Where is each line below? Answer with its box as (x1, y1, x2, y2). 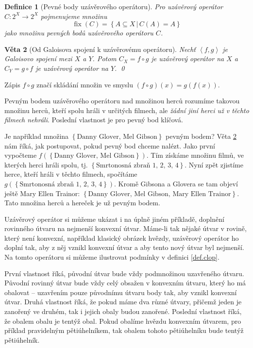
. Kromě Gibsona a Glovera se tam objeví (114, 178, 238, 188)
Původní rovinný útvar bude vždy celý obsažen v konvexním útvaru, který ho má (4, 278, 246, 288)
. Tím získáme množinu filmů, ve (146, 150, 244, 160)
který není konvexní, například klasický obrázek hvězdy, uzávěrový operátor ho (4, 232, 239, 243)
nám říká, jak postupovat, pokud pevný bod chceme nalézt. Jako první (4, 140, 216, 150)
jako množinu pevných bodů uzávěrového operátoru (4, 28, 153, 38)
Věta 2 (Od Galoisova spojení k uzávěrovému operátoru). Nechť (4, 44, 196, 54)
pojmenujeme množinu (40, 11, 107, 21)
